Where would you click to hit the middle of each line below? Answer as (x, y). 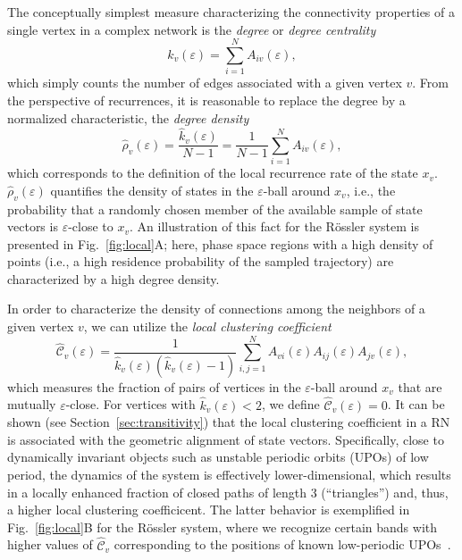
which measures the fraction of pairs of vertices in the (154, 386)
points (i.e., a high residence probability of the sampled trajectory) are (201, 261)
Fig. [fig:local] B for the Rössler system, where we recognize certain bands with (223, 527)
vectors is (33, 226)
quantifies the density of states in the (152, 190)
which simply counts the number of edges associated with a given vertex (205, 83)
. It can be (416, 404)
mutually (32, 404)
